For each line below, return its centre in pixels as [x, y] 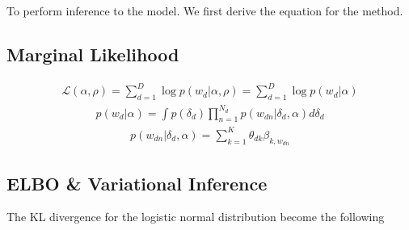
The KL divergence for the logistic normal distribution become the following [196, 217]
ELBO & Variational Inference [137, 183]
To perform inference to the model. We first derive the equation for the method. [205, 10]
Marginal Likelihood [93, 54]
